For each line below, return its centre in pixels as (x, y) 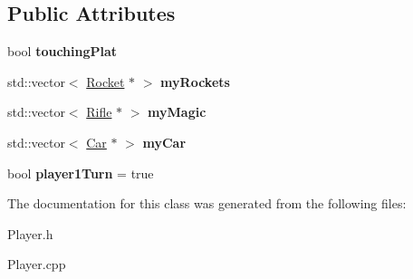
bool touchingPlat (62, 51)
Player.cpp (37, 264)
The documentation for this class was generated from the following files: (207, 203)
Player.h (30, 233)
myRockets (195, 81)
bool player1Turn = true (81, 173)
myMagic (177, 112)
